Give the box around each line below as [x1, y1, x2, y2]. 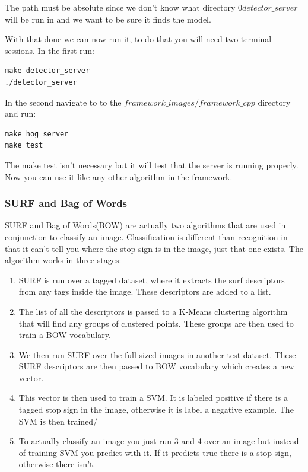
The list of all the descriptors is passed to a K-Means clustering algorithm [18, 305, 288, 317]
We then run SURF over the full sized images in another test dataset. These [18, 348, 296, 361]
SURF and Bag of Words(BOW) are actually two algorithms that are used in [5, 219, 286, 231]
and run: [5, 107, 36, 120]
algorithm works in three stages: [5, 254, 122, 266]
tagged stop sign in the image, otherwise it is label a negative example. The [18, 403, 294, 416]
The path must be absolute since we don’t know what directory [5, 1, 236, 13]
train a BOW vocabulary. [18, 329, 111, 341]
